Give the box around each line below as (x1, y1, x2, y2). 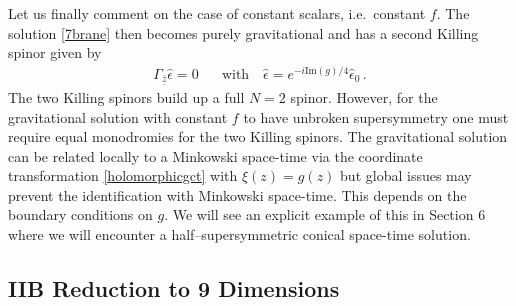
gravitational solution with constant (8, 106, 228, 127)
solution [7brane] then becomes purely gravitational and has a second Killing (8, 22, 479, 43)
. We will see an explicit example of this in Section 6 (164, 204, 486, 225)
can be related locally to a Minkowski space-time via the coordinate (8, 145, 423, 166)
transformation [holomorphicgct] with (8, 165, 238, 186)
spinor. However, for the (290, 86, 438, 107)
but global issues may (340, 165, 472, 186)
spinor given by (8, 42, 102, 63)
